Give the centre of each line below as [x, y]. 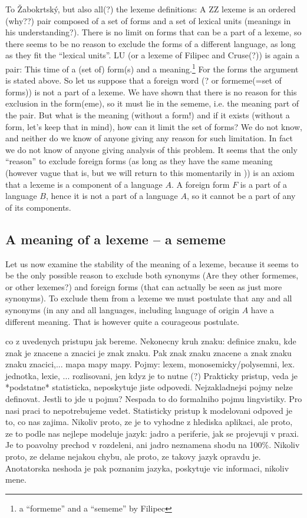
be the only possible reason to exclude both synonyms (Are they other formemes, [152, 275]
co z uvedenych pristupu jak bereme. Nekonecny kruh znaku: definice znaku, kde [151, 341]
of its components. [38, 207]
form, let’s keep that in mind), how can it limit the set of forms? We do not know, [154, 126]
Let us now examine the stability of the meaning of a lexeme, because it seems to [152, 263]
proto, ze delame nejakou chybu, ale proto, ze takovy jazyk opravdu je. [133, 456]
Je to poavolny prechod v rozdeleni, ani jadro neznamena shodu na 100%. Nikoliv [153, 445]
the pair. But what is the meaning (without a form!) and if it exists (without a [148, 115]
